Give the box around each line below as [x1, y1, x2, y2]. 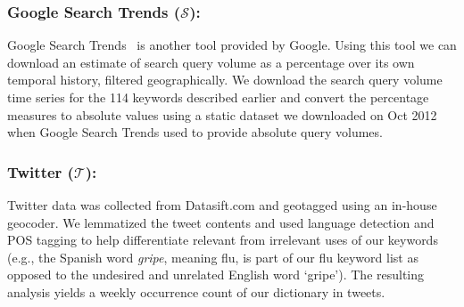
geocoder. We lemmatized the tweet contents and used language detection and [7, 213, 435, 231]
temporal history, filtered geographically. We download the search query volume [7, 70, 443, 89]
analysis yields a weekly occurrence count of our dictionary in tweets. [7, 282, 385, 301]
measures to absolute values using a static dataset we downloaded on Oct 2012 [7, 105, 437, 124]
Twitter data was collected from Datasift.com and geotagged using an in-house [7, 196, 437, 214]
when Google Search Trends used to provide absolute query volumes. [7, 123, 383, 141]
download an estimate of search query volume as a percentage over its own [7, 53, 415, 71]
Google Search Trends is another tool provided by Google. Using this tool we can [7, 36, 457, 54]
